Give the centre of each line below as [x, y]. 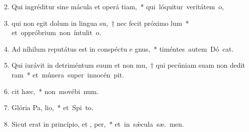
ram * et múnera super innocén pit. [68, 74]
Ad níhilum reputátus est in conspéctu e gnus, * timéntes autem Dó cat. [123, 48]
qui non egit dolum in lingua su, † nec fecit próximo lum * [100, 23]
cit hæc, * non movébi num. [55, 91]
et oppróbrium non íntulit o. [56, 32]
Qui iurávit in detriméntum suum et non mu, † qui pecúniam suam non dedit [128, 65]
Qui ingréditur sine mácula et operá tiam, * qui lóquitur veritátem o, [118, 6]
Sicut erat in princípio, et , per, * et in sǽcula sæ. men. [98, 123]
